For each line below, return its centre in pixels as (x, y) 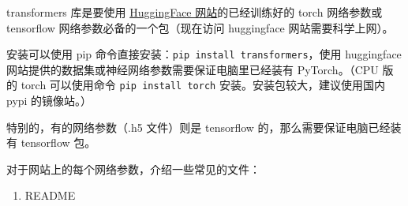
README (50, 195)
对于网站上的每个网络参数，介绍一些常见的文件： (133, 169)
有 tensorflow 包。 (51, 142)
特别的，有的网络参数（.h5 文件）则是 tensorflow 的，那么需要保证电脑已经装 (204, 127)
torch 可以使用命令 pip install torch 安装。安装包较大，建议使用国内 (203, 85)
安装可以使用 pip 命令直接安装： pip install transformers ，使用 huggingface (204, 54)
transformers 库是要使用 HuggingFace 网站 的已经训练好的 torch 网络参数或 (195, 12)
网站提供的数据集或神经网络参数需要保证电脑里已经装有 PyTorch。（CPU (193, 69)
